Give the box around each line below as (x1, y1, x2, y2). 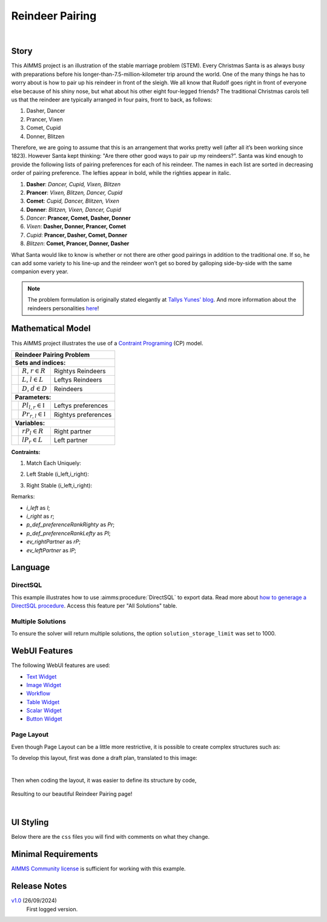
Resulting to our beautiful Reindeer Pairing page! (11, 790, 133, 798)
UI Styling (11, 817, 49, 828)
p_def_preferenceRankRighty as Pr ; (26, 521, 115, 528)
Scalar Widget (26, 707, 62, 714)
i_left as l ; (26, 504, 50, 511)
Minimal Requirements (11, 849, 98, 859)
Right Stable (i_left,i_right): (26, 481, 93, 489)
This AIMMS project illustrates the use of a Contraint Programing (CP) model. (11, 339, 203, 347)
